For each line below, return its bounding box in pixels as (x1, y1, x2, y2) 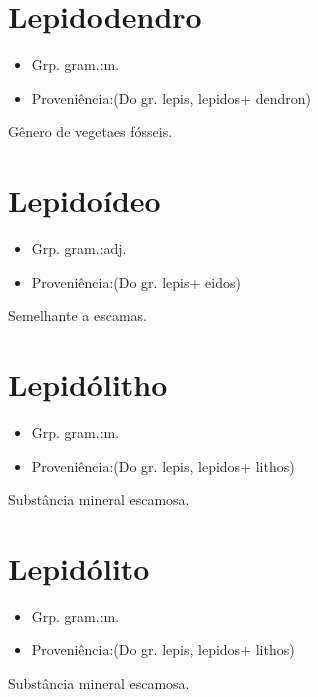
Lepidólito (8, 547, 150, 588)
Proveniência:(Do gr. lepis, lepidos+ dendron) (31, 87, 311, 108)
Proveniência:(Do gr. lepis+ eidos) (31, 271, 241, 292)
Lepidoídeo (8, 180, 161, 221)
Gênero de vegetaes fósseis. (8, 121, 173, 142)
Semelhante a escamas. (8, 305, 147, 326)
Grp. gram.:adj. (31, 238, 127, 259)
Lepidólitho (8, 364, 168, 404)
